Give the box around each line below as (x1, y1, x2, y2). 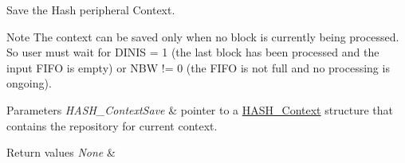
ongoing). (6, 75, 52, 91)
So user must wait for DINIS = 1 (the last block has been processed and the (6, 44, 379, 60)
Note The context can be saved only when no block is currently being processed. (6, 28, 399, 45)
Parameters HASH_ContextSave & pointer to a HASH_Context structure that (6, 101, 393, 118)
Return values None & (6, 144, 116, 161)
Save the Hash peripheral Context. (6, 2, 175, 17)
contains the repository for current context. (6, 117, 218, 134)
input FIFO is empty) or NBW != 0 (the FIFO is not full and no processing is (6, 59, 390, 76)
